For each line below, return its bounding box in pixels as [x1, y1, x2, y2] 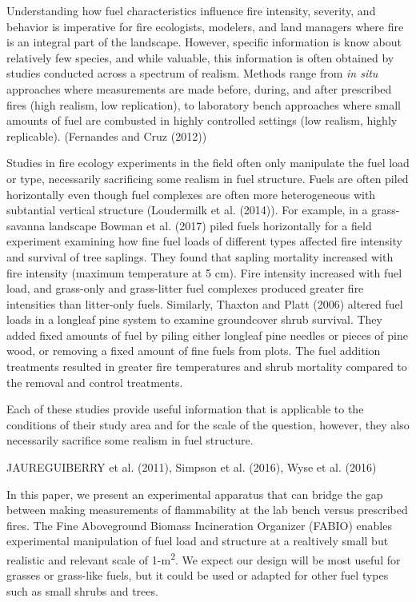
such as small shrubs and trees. [6, 582, 158, 599]
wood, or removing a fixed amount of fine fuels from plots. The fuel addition [6, 342, 381, 359]
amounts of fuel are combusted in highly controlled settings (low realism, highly [6, 112, 398, 129]
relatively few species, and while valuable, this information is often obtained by [6, 49, 394, 66]
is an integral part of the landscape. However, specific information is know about [6, 34, 402, 50]
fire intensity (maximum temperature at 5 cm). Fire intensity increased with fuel [6, 264, 402, 281]
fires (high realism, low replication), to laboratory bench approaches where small [6, 96, 401, 113]
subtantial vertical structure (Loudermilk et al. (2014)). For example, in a [6, 201, 368, 218]
